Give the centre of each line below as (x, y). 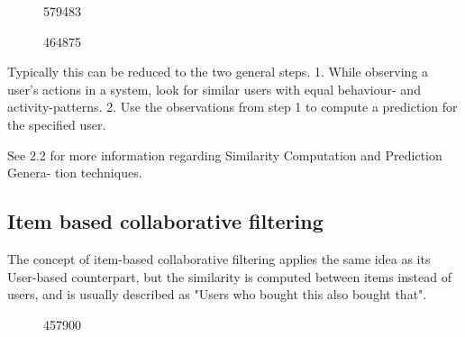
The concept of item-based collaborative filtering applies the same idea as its (219, 258)
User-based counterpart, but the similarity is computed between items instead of (229, 276)
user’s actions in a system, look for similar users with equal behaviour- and (214, 89)
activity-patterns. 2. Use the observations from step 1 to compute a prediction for (232, 107)
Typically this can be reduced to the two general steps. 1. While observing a (218, 72)
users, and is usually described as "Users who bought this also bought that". (217, 294)
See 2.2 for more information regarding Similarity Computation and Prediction (225, 155)
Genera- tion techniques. (75, 173)
